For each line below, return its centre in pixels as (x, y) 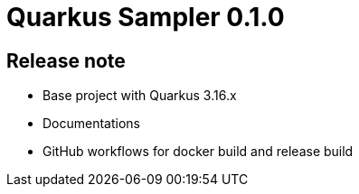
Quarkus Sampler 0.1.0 (146, 17)
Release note (66, 60)
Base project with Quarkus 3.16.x (140, 96)
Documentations (92, 124)
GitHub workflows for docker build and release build (198, 152)
